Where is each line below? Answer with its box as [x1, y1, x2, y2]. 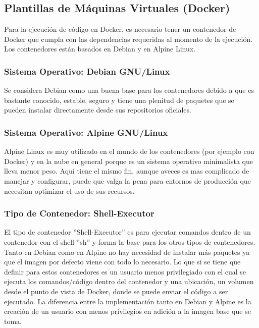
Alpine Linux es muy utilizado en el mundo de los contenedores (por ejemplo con [4, 146, 254, 156]
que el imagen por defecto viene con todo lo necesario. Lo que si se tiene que [4, 256, 241, 267]
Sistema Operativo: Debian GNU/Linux [4, 65, 170, 77]
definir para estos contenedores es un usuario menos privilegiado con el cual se [4, 266, 246, 277]
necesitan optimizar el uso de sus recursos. [4, 185, 135, 196]
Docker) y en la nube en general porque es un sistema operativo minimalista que [4, 155, 253, 166]
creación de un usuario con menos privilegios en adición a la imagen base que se [4, 306, 251, 316]
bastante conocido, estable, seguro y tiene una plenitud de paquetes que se [4, 94, 234, 105]
